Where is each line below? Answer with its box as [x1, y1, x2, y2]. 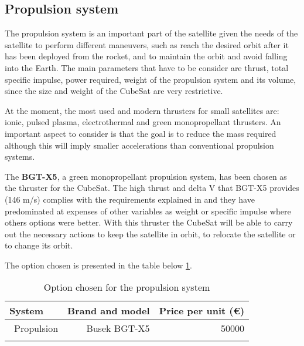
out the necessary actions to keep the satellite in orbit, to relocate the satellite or [5, 227, 296, 240]
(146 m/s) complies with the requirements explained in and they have [5, 193, 255, 205]
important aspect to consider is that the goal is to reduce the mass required [5, 127, 276, 139]
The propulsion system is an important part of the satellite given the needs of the [5, 27, 298, 39]
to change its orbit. [5, 239, 73, 251]
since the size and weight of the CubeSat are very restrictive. [5, 85, 223, 97]
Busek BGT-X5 [86, 321, 150, 335]
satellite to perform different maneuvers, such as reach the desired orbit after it [5, 38, 289, 51]
